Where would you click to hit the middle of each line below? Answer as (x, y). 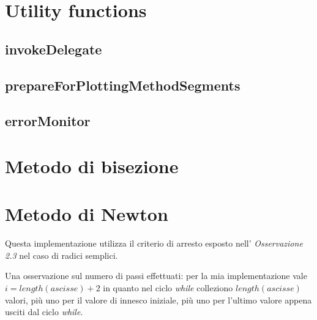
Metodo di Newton (87, 214)
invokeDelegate (54, 49)
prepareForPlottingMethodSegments (123, 85)
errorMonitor (48, 121)
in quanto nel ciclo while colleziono (168, 288)
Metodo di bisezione (92, 166)
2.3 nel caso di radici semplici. (62, 255)
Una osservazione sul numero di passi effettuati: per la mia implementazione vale (156, 276)
